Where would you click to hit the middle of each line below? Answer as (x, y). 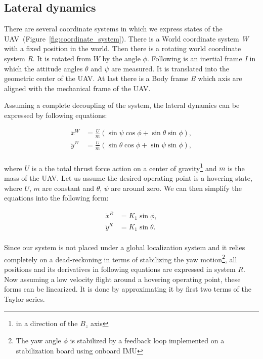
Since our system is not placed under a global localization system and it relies (125, 247)
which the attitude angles (43, 68)
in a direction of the (47, 323)
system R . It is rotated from (48, 58)
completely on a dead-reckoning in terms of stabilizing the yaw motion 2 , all (121, 258)
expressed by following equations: (56, 115)
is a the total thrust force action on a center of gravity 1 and (124, 167)
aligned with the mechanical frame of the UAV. (77, 88)
